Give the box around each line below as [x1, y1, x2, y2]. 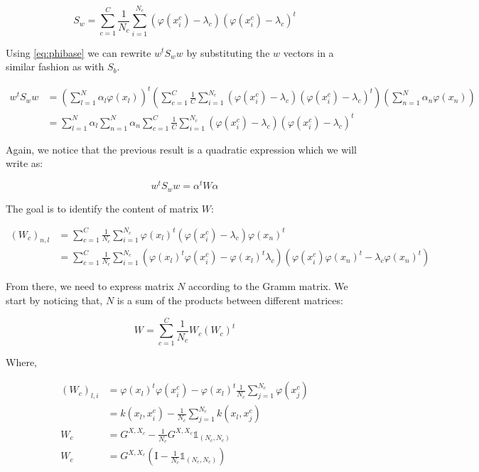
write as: [6, 156, 43, 171]
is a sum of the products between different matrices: [117, 293, 343, 308]
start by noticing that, [6, 293, 103, 308]
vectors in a [283, 45, 334, 60]
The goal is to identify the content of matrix [6, 200, 199, 215]
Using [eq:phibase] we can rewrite [6, 45, 151, 60]
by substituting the [186, 45, 270, 60]
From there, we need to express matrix [6, 279, 174, 294]
